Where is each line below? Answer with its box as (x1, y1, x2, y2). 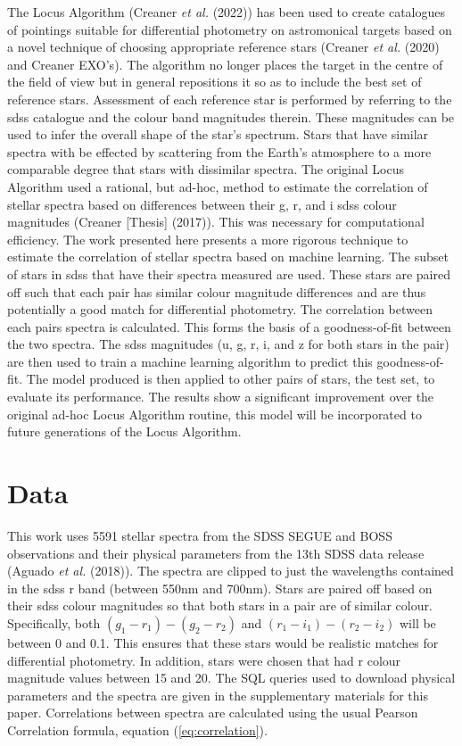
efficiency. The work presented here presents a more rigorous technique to (7, 229, 408, 248)
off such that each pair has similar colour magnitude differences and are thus (7, 282, 426, 301)
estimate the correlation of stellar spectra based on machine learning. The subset (7, 247, 449, 266)
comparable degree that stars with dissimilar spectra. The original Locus (7, 160, 404, 178)
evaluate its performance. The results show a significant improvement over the (7, 387, 434, 406)
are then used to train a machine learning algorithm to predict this (7, 352, 373, 370)
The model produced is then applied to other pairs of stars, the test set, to (26, 369, 435, 388)
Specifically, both (7, 613, 101, 632)
